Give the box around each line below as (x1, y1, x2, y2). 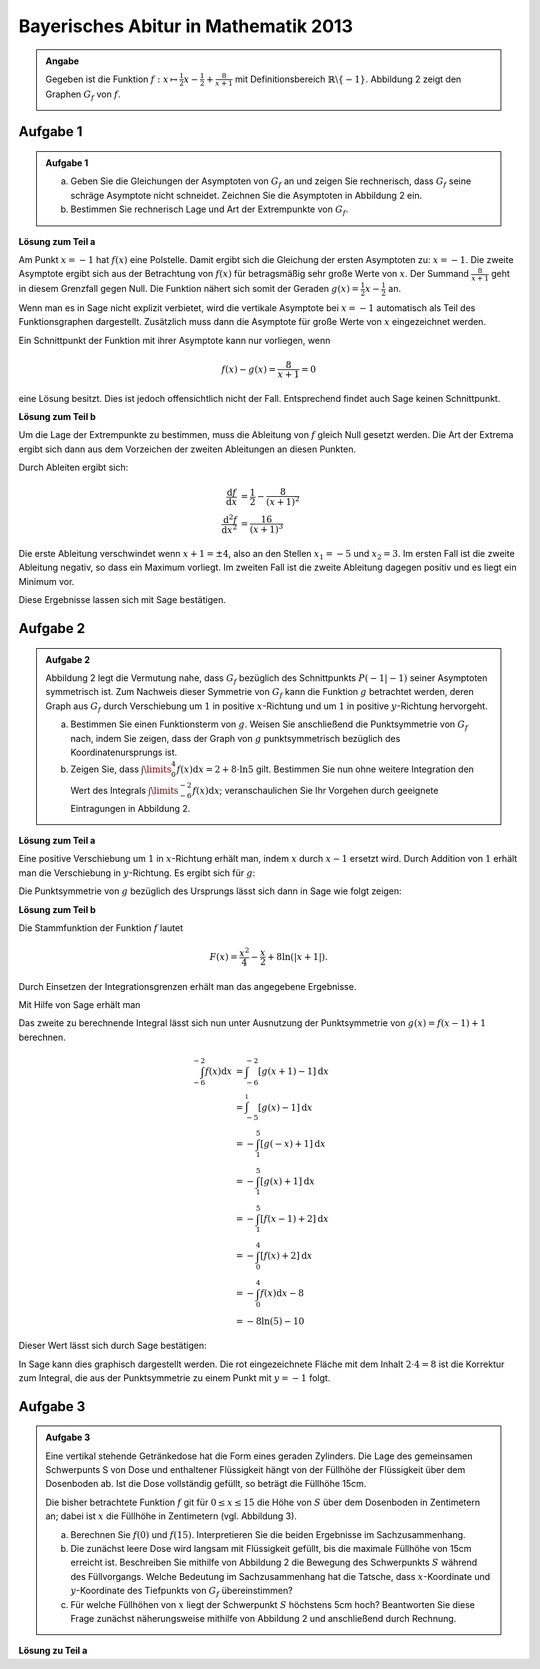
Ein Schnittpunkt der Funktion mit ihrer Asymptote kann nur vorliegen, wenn (18, 334, 331, 346)
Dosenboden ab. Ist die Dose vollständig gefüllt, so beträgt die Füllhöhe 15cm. (45, 1478, 367, 1490)
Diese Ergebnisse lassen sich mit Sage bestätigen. (18, 594, 227, 606)
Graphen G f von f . (45, 88, 121, 102)
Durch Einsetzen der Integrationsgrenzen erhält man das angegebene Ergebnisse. (18, 980, 357, 992)
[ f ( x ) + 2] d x (260, 1250, 313, 1262)
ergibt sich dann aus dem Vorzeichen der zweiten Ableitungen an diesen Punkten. (18, 443, 357, 455)
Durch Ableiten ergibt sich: (18, 461, 129, 474)
